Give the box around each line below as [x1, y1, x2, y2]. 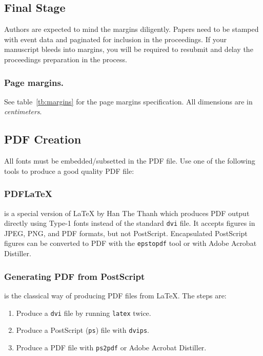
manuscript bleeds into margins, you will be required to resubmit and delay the [4, 44, 253, 55]
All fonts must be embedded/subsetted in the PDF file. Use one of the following [4, 155, 255, 166]
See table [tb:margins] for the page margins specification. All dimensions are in [4, 96, 253, 106]
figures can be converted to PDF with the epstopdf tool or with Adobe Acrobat [4, 238, 257, 248]
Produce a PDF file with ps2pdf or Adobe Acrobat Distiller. [16, 342, 207, 352]
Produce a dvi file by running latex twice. [16, 307, 151, 318]
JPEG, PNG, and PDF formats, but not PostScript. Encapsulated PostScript [4, 227, 248, 238]
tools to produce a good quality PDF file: [4, 165, 134, 176]
